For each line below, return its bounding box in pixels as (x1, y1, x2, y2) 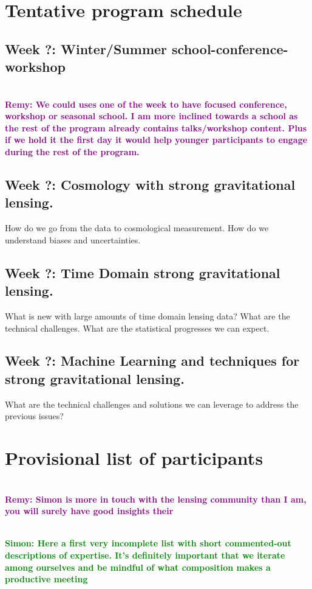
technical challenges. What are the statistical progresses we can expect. (5, 321, 270, 334)
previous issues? (5, 410, 64, 422)
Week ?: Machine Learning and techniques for (5, 351, 300, 370)
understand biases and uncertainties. (5, 233, 141, 246)
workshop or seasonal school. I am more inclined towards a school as (5, 110, 298, 122)
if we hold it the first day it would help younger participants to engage (5, 133, 308, 146)
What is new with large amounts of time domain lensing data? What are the (5, 309, 290, 322)
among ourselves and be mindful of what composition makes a (5, 560, 271, 573)
